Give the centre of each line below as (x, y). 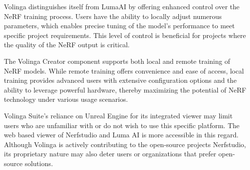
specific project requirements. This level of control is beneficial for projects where (125, 35)
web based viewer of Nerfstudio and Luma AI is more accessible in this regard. (121, 135)
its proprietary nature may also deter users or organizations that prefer (110, 154)
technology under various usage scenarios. (66, 99)
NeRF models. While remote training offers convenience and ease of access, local (124, 70)
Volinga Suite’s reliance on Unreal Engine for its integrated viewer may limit (118, 115)
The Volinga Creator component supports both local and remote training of (117, 61)
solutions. (39, 163)
